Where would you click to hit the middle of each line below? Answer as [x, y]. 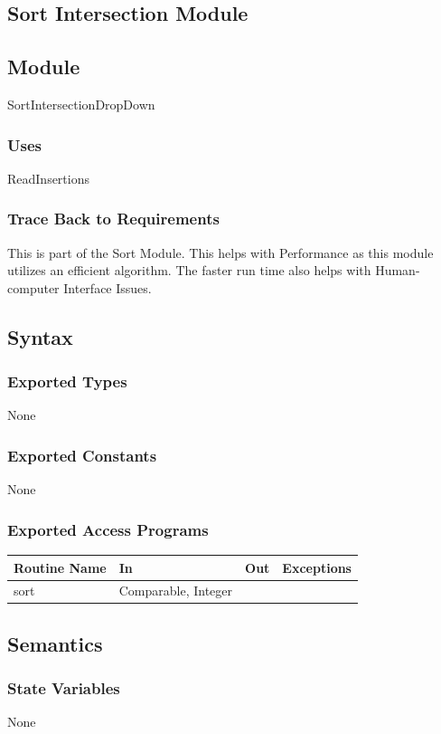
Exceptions [317, 567]
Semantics [55, 643]
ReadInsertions [48, 178]
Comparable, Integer [176, 591]
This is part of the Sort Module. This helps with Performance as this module [220, 252]
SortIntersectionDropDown [81, 104]
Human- [398, 270]
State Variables [64, 688]
